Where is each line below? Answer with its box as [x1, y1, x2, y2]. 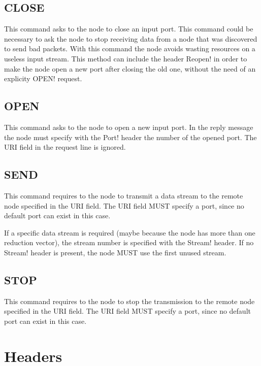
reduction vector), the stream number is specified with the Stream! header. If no [4, 237, 254, 248]
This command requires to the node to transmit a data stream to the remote [4, 190, 243, 201]
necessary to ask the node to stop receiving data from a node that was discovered [4, 33, 257, 44]
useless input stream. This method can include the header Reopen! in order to [4, 53, 247, 63]
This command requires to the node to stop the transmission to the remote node [4, 295, 255, 306]
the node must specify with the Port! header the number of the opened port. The [4, 131, 257, 142]
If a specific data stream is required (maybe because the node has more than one [4, 227, 255, 238]
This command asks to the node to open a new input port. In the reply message [4, 121, 253, 132]
